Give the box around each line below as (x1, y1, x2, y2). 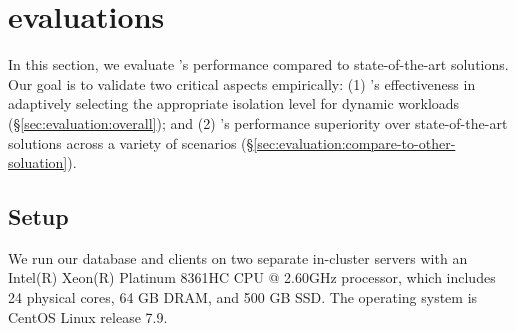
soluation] (8, 152, 68, 173)
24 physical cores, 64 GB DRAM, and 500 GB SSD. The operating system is (8, 287, 478, 308)
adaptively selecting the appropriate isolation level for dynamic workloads (8, 93, 460, 114)
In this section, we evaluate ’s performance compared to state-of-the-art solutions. (8, 54, 509, 75)
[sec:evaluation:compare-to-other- (253, 132, 456, 153)
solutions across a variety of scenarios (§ (8, 132, 254, 153)
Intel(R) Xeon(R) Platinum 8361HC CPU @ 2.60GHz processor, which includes (8, 267, 496, 288)
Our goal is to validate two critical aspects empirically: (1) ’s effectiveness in (8, 73, 476, 94)
